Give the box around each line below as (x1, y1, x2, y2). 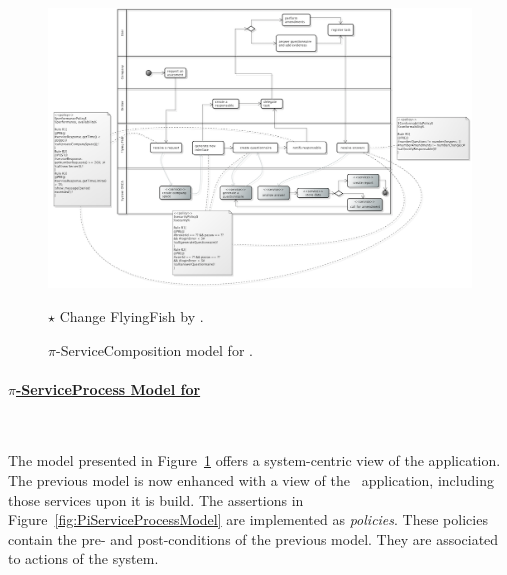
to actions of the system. (8, 548, 159, 569)
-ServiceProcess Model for (15, 378, 201, 399)
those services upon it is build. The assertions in (8, 489, 304, 510)
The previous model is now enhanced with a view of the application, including (8, 470, 494, 491)
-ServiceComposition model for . (55, 339, 253, 360)
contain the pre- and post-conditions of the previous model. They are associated (8, 528, 499, 549)
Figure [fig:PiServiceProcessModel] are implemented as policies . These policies (8, 509, 488, 530)
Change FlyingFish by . (59, 305, 204, 326)
